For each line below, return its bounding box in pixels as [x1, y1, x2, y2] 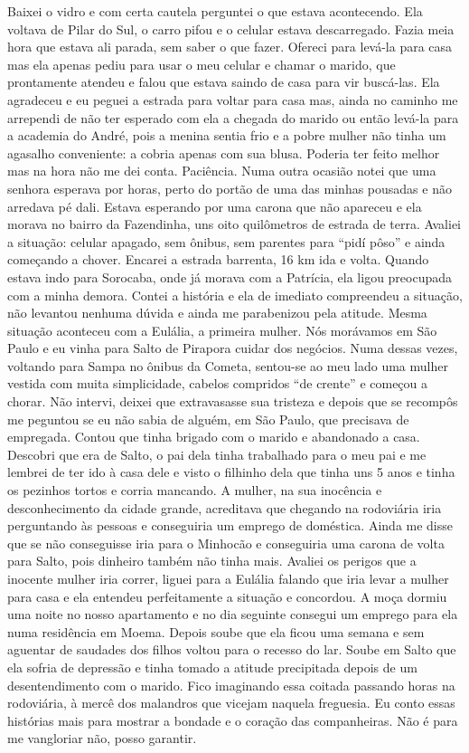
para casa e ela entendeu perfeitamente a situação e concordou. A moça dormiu [7, 586, 447, 605]
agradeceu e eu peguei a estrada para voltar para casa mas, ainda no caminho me [7, 90, 458, 109]
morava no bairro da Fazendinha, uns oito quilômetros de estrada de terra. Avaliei [7, 214, 461, 234]
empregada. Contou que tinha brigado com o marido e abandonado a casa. [7, 427, 420, 446]
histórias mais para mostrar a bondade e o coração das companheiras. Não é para [7, 710, 458, 729]
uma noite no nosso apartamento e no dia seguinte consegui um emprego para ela [7, 605, 458, 624]
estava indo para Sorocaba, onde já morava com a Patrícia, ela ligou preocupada [7, 267, 453, 286]
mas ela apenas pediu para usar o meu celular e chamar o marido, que [7, 54, 396, 73]
